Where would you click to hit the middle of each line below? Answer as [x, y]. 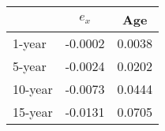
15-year [33, 112]
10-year [33, 89]
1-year [30, 43]
